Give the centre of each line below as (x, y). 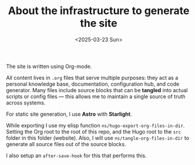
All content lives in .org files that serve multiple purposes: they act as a (92, 78)
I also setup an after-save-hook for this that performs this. (76, 155)
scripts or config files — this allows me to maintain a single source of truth (96, 96)
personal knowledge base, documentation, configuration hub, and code (93, 84)
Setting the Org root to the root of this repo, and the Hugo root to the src (94, 132)
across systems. (26, 102)
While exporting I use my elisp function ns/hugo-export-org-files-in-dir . (95, 125)
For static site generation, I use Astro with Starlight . (69, 114)
